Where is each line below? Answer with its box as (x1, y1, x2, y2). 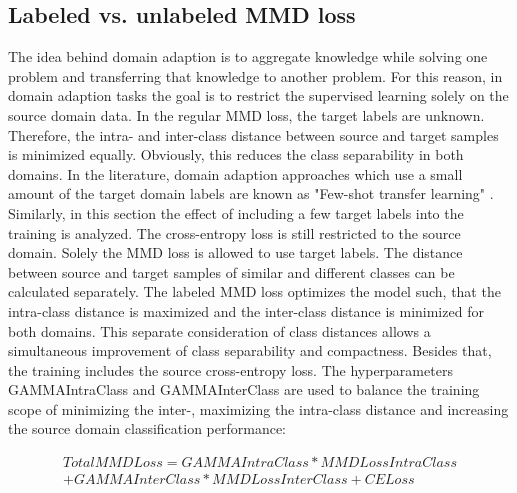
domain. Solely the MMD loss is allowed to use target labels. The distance (8, 242, 463, 263)
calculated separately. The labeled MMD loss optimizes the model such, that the (8, 281, 501, 302)
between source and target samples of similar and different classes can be (8, 261, 455, 282)
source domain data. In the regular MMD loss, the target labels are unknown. (8, 104, 485, 125)
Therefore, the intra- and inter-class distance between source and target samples (8, 124, 499, 145)
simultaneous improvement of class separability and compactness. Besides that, (8, 340, 492, 361)
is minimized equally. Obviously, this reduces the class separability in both (8, 144, 464, 165)
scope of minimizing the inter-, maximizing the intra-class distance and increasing (8, 398, 509, 419)
